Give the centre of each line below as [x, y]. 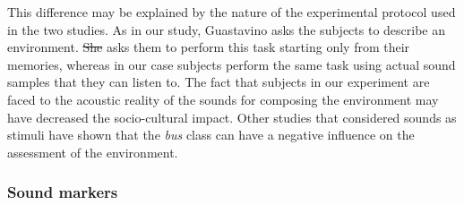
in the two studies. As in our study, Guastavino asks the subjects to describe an [226, 29]
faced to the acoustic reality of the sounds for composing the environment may [223, 99]
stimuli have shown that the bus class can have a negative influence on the [211, 135]
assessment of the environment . [93, 152]
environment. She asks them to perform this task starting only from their [209, 47]
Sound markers [63, 192]
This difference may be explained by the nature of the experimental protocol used [232, 12]
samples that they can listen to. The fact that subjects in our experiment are [219, 82]
